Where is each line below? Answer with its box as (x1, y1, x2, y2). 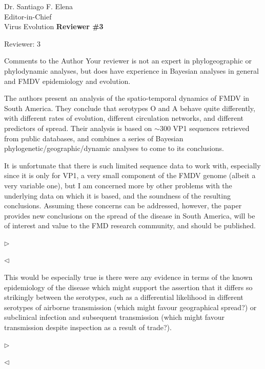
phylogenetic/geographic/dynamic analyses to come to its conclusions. (4, 143, 224, 154)
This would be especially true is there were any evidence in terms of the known (4, 272, 253, 283)
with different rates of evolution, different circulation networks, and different (4, 113, 244, 123)
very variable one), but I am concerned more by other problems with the (4, 180, 232, 190)
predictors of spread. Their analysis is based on (4, 122, 152, 133)
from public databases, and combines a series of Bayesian (4, 133, 184, 143)
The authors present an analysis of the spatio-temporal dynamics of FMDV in (4, 93, 250, 103)
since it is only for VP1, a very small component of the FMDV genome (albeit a (4, 170, 256, 181)
